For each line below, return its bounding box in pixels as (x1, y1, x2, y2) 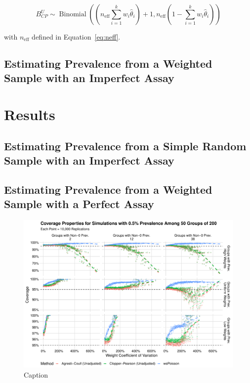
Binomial (59, 11, 86, 18)
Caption (24, 369, 48, 380)
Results (4, 104, 55, 124)
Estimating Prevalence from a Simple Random (4, 138, 247, 153)
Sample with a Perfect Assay (4, 196, 154, 212)
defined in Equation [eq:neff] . (32, 32, 121, 42)
